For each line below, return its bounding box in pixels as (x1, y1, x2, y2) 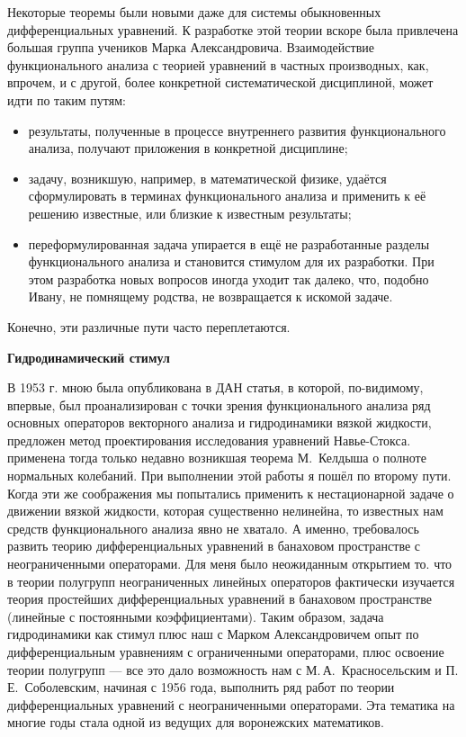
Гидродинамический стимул (7, 347, 170, 366)
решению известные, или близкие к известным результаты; (28, 203, 352, 222)
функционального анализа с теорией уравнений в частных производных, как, (7, 55, 429, 74)
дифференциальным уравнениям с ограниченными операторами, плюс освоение (7, 643, 444, 661)
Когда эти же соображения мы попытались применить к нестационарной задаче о (7, 483, 454, 502)
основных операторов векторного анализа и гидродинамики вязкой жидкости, (7, 413, 432, 432)
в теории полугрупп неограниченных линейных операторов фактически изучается (7, 571, 455, 590)
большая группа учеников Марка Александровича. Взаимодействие (7, 38, 374, 57)
